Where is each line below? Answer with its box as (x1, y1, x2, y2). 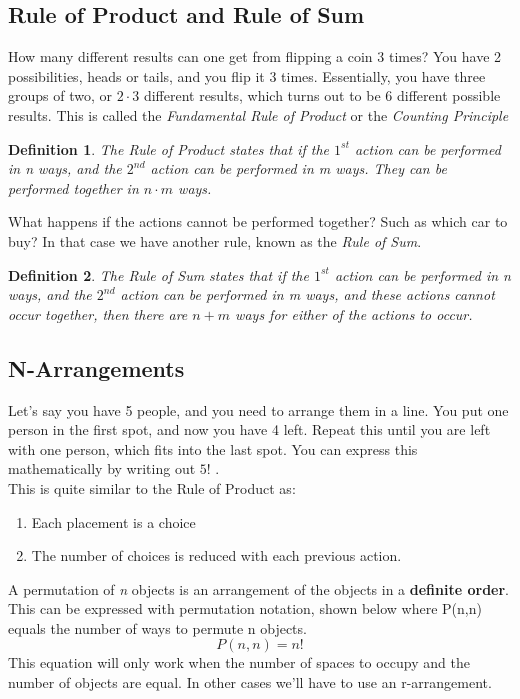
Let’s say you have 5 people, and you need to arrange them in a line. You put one (8, 399, 509, 420)
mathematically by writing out (8, 458, 196, 479)
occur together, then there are (8, 303, 188, 324)
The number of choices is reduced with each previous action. (31, 545, 402, 566)
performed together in (8, 177, 139, 198)
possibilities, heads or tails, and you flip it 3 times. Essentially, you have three (8, 65, 486, 86)
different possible (397, 85, 501, 106)
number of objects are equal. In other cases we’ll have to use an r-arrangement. (8, 672, 492, 693)
